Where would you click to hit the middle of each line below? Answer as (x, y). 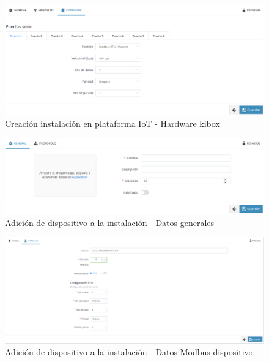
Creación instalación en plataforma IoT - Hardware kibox (112, 123)
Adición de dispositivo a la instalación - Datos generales (110, 222)
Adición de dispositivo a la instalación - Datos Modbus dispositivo (129, 352)
